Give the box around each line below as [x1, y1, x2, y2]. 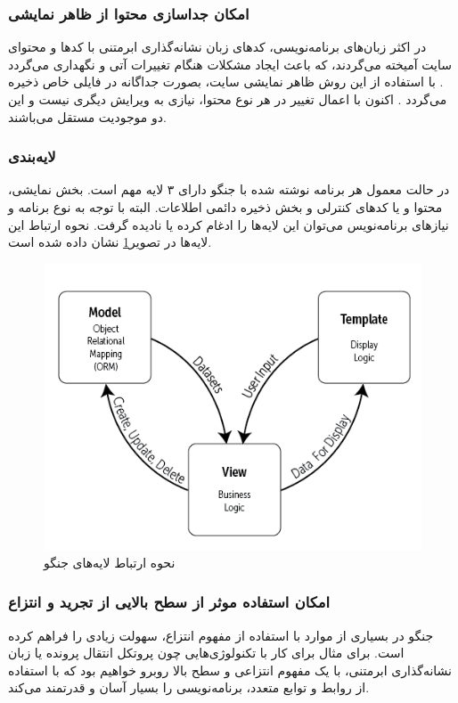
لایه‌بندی [8, 145, 56, 168]
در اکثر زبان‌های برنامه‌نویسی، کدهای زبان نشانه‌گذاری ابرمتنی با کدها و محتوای [8, 37, 427, 56]
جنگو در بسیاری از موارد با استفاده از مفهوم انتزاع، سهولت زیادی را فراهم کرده [8, 625, 434, 644]
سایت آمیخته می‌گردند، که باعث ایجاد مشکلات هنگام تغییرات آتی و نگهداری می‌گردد [8, 54, 452, 73]
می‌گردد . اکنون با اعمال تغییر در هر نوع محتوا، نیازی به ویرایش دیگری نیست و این [8, 90, 447, 108]
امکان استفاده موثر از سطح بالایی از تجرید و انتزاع [8, 591, 331, 613]
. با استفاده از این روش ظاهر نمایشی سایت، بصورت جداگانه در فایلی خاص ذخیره [8, 72, 444, 91]
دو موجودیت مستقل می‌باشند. [8, 107, 167, 126]
